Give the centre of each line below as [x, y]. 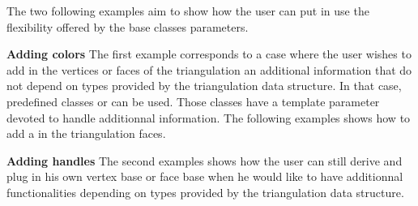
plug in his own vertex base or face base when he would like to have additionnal [205, 176]
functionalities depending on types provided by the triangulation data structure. [205, 192]
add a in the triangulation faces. [86, 133]
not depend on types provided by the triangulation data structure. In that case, [204, 86]
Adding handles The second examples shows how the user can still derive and [205, 160]
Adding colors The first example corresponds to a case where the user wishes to [209, 54]
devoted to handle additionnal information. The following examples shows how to [209, 117]
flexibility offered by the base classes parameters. [128, 26]
